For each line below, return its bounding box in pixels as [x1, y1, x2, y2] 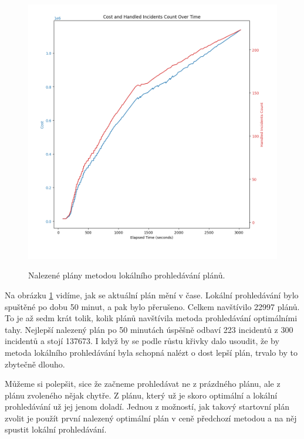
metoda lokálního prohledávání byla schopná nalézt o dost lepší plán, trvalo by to [5, 346, 298, 358]
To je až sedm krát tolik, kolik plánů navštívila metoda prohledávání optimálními [5, 312, 298, 324]
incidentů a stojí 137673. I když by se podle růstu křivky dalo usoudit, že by [5, 335, 279, 347]
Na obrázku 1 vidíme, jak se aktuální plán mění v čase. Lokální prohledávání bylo [5, 288, 299, 301]
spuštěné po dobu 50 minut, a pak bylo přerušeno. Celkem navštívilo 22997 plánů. [5, 300, 300, 312]
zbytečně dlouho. [5, 358, 65, 370]
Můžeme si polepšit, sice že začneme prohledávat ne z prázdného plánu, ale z [5, 377, 281, 390]
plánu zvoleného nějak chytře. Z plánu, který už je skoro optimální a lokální [5, 389, 278, 401]
